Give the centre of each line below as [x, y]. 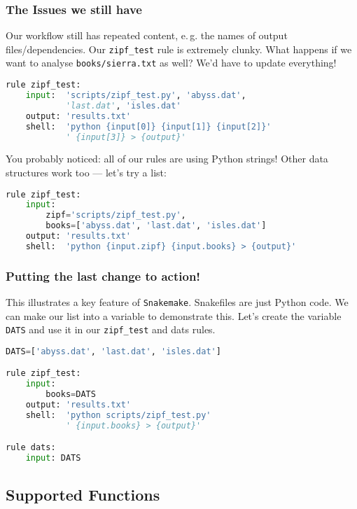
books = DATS [71, 395]
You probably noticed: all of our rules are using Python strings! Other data [167, 159]
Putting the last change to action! [103, 276]
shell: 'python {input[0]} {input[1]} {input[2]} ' [148, 126]
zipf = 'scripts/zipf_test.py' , [116, 215]
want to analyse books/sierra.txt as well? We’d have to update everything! [171, 63]
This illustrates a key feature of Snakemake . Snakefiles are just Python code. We [177, 302]
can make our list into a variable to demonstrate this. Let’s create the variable [174, 315]
